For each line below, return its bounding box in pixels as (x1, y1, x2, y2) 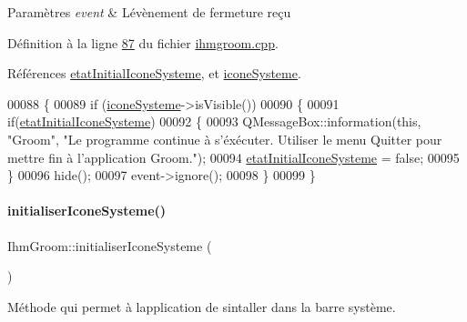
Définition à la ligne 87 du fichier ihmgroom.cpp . (7, 33, 279, 52)
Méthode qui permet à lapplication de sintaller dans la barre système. (7, 297, 396, 316)
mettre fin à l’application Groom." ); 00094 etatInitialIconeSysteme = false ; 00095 (7, 147, 460, 166)
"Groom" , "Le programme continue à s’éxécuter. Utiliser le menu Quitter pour (7, 129, 442, 148)
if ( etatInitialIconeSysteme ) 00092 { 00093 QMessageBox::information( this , (7, 112, 421, 131)
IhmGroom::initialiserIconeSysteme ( (7, 236, 212, 255)
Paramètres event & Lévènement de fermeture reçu (7, 3, 291, 21)
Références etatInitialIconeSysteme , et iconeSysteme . (7, 64, 301, 83)
